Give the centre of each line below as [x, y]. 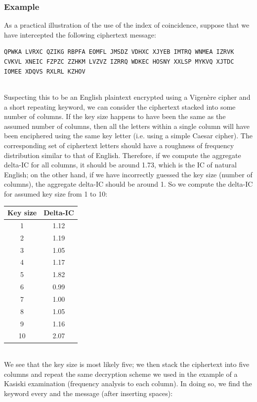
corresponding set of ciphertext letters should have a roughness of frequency [119, 145]
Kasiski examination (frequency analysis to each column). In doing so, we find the [128, 383]
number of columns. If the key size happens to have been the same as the [115, 116]
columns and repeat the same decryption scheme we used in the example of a [121, 374]
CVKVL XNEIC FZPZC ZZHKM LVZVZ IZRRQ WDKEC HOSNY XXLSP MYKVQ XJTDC [119, 62]
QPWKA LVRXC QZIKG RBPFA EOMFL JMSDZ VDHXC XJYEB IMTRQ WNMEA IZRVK [119, 52]
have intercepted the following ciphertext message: [80, 34]
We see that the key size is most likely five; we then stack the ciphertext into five [127, 364]
